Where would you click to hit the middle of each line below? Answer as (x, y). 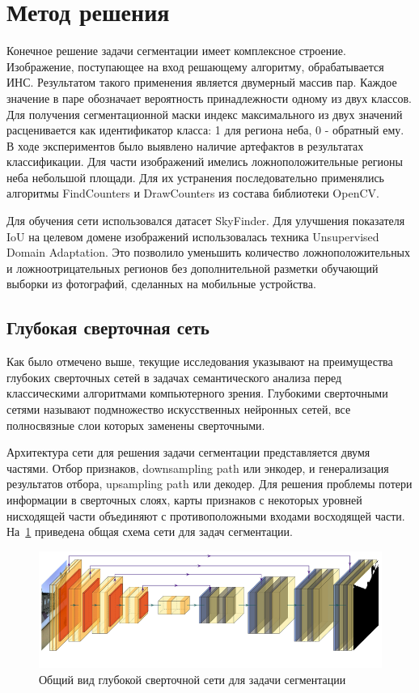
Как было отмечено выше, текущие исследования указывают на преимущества (200, 361)
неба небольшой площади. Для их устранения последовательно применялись (195, 177)
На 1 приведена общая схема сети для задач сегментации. (150, 531)
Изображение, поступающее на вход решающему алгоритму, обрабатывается (195, 66)
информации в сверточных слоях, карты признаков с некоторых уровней (184, 499)
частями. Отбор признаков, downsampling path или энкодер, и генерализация (198, 468)
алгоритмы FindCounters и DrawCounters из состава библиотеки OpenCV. (193, 193)
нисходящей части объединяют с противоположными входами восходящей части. (206, 515)
